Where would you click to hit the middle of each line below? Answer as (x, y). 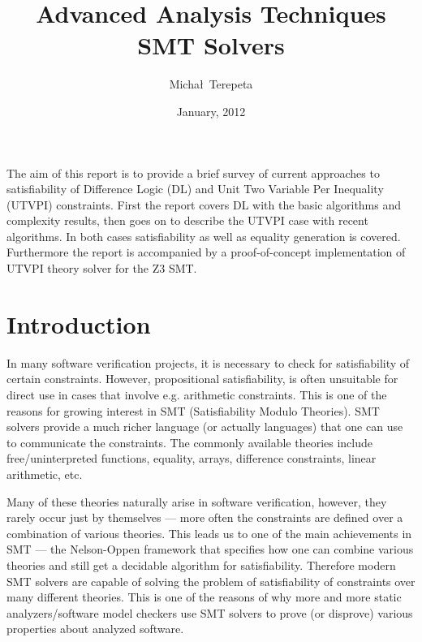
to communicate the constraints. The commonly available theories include (189, 442)
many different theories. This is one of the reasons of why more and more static (204, 597)
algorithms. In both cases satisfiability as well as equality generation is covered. (204, 236)
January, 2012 (211, 111)
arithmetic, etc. (45, 474)
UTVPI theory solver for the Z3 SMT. (102, 268)
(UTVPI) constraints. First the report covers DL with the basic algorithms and (204, 204)
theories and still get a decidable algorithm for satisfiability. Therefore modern (201, 564)
